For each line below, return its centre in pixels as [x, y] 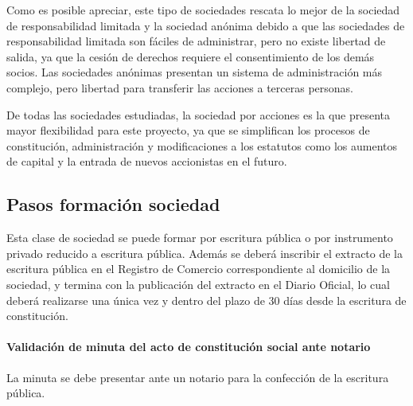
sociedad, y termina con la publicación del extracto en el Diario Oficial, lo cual [198, 284]
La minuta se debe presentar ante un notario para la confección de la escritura [198, 377]
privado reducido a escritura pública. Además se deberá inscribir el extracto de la [205, 253]
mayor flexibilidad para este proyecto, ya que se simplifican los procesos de [188, 130]
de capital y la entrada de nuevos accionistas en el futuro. [147, 161]
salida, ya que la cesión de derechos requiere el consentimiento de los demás [191, 56]
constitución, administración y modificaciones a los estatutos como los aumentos [202, 145]
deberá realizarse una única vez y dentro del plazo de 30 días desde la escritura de [206, 300]
